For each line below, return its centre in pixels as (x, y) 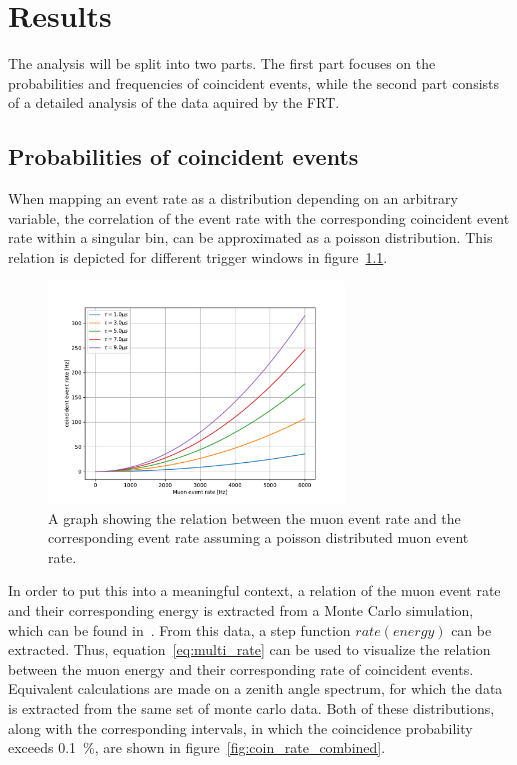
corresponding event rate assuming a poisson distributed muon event (258, 537)
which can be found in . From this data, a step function (179, 629)
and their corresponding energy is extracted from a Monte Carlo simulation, (241, 610)
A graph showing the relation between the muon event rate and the (254, 517)
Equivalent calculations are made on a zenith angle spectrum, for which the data (255, 688)
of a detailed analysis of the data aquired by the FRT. (174, 102)
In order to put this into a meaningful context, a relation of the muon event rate (254, 590)
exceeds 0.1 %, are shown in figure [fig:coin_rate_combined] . (197, 747)
